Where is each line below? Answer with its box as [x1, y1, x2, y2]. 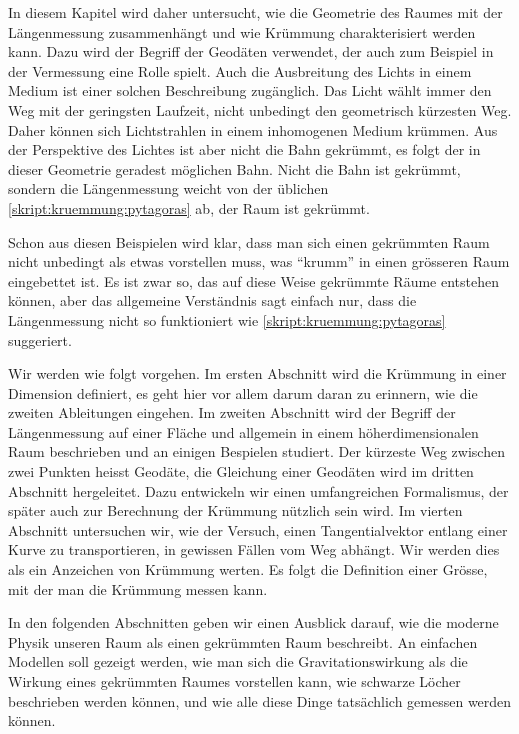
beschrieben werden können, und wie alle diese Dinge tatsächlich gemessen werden [8, 690, 512, 711]
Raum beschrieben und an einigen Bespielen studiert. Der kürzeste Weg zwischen [8, 441, 505, 462]
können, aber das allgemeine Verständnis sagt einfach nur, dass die [8, 290, 417, 311]
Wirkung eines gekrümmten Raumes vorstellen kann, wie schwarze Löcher [8, 671, 461, 691]
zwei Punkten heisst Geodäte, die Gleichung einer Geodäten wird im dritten [8, 461, 474, 482]
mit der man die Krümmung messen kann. [8, 578, 268, 599]
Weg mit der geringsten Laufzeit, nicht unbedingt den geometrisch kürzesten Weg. [8, 99, 512, 120]
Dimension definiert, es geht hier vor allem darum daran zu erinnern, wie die [8, 382, 478, 403]
